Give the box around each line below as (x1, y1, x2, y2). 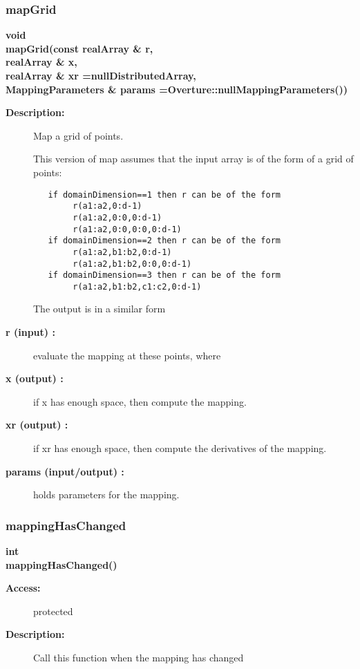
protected (33, 603, 73, 618)
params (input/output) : (6, 464, 124, 478)
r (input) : (6, 325, 55, 339)
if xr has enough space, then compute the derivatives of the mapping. (33, 441, 327, 455)
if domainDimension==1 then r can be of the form (48, 189, 281, 200)
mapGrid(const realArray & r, (6, 41, 153, 55)
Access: (6, 581, 41, 595)
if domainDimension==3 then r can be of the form (48, 270, 281, 281)
